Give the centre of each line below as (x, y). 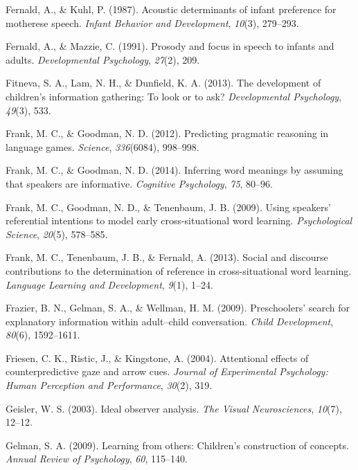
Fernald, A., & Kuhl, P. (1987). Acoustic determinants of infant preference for (171, 9)
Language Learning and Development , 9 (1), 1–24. (109, 284)
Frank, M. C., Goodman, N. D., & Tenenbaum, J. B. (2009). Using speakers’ (168, 207)
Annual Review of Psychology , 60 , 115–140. (97, 459)
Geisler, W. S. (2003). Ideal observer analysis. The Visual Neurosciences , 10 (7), (174, 408)
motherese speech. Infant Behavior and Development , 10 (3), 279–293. (152, 22)
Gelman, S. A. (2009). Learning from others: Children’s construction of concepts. (177, 445)
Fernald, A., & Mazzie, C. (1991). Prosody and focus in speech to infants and (170, 46)
